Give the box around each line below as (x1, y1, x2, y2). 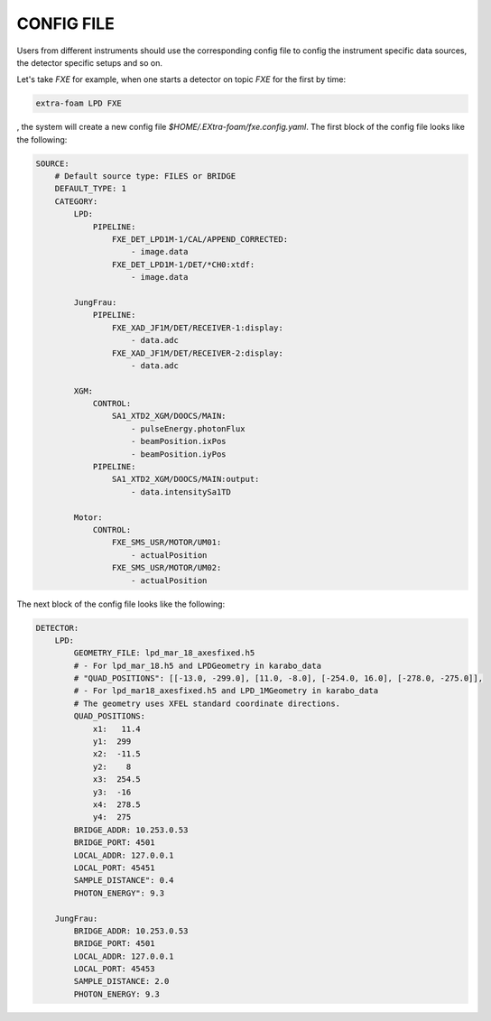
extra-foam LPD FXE (35, 98, 122, 108)
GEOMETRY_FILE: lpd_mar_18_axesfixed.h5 (73, 648, 255, 658)
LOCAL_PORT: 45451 (73, 862, 155, 873)
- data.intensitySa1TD (131, 487, 232, 497)
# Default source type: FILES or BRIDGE (54, 172, 236, 181)
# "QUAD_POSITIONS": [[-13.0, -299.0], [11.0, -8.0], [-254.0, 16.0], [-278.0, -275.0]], (73, 673, 483, 683)
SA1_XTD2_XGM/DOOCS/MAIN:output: (111, 474, 260, 485)
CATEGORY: (54, 196, 98, 207)
